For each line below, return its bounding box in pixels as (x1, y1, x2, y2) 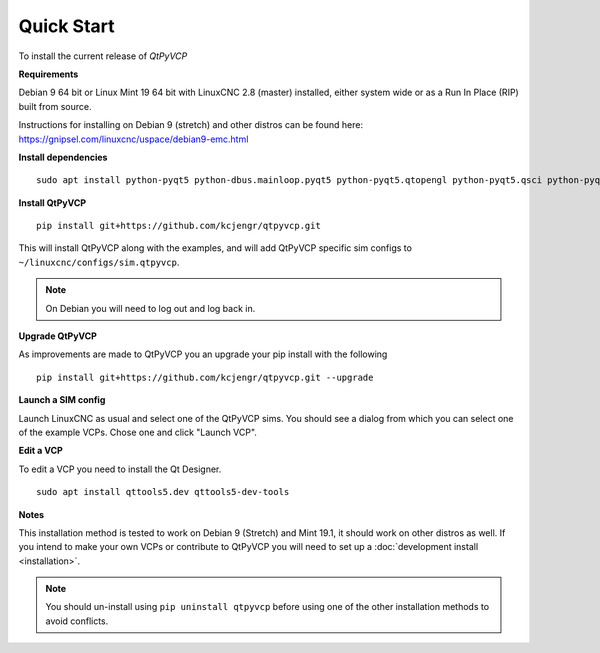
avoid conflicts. (45, 615, 109, 627)
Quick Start (18, 15, 115, 37)
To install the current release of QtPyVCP (18, 50, 188, 62)
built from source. (18, 100, 92, 112)
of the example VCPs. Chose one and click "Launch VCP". (18, 426, 257, 438)
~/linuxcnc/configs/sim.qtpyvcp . (18, 256, 180, 268)
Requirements (18, 68, 79, 80)
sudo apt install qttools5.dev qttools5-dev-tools (36, 486, 290, 498)
